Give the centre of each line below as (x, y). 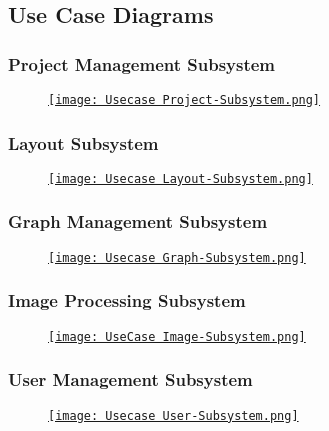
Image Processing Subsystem (127, 300)
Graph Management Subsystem (138, 221)
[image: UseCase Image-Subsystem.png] (177, 336)
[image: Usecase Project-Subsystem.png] (184, 100)
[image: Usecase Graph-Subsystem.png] (177, 257)
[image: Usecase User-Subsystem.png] (173, 415)
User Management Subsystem (130, 379)
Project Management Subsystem (142, 63)
